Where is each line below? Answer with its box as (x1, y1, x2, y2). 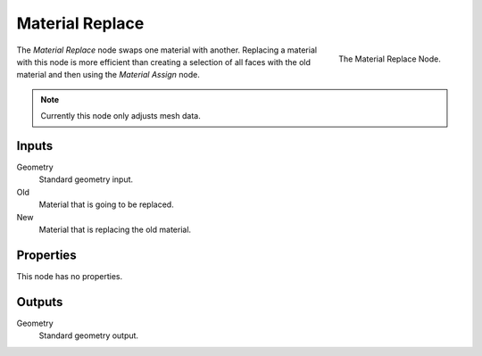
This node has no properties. (16, 270, 123, 281)
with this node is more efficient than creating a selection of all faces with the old (16, 56, 312, 67)
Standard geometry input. (38, 174, 134, 185)
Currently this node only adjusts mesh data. (40, 111, 201, 121)
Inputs (16, 138, 54, 153)
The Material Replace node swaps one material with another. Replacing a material (16, 45, 317, 55)
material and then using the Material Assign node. (16, 70, 200, 80)
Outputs (16, 294, 63, 310)
